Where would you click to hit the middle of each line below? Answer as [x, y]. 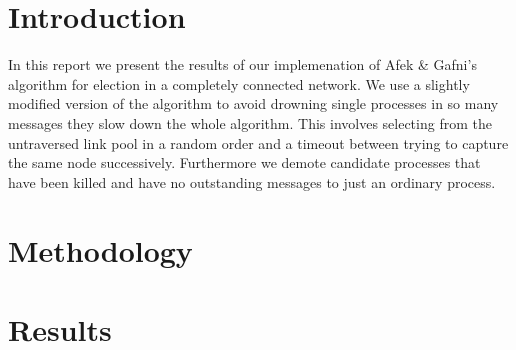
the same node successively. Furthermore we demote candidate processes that [244, 162]
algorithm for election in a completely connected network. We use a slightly [239, 83]
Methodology [100, 250]
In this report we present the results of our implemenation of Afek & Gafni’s [242, 64]
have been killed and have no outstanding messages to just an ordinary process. [252, 181]
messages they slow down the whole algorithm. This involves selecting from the [250, 122]
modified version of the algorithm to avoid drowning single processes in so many [253, 103]
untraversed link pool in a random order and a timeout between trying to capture [258, 142]
